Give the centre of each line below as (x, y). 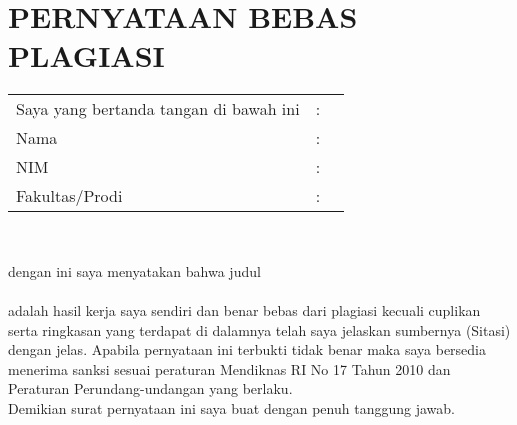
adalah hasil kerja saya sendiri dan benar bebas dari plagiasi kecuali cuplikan (244, 310)
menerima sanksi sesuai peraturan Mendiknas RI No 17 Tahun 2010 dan (229, 368)
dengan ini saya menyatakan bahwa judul (134, 270)
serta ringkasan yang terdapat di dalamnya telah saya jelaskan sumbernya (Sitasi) (259, 329)
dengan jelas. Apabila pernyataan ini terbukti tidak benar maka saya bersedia (247, 349)
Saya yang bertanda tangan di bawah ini (158, 109)
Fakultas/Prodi (69, 196)
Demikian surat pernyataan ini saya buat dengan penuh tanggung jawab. (231, 408)
